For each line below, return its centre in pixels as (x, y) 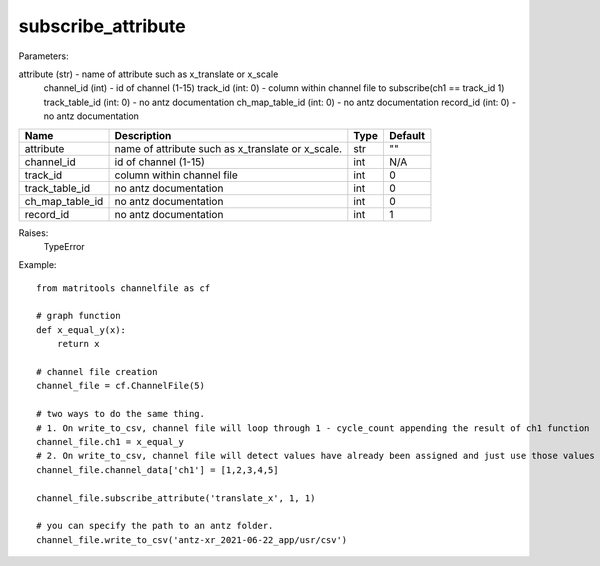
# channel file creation (97, 372)
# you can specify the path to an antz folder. (155, 526)
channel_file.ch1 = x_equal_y (110, 441)
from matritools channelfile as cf (123, 288)
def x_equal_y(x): (81, 329)
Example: (37, 265)
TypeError (64, 246)
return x (78, 344)
